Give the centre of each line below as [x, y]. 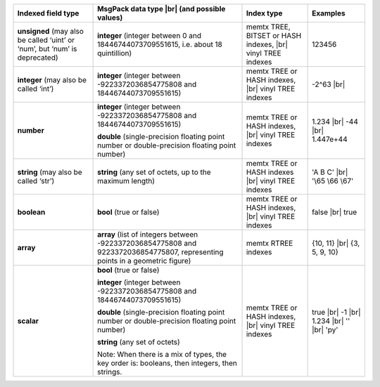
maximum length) [126, 181]
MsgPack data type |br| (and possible [161, 9]
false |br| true [335, 212]
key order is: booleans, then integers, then [167, 363]
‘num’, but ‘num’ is [47, 49]
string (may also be [50, 172]
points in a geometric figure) [144, 261]
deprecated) [38, 58]
